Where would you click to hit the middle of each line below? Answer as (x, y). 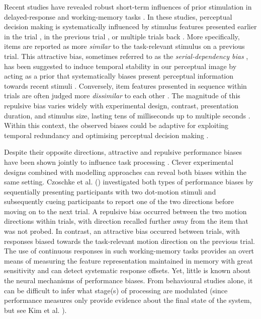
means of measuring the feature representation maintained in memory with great (128, 260)
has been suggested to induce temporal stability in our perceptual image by (120, 66)
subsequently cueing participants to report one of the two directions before (119, 201)
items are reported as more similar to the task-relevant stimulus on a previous (124, 46)
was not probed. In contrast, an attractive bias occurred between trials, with (122, 231)
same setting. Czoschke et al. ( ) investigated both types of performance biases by (129, 182)
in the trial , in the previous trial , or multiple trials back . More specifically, (122, 36)
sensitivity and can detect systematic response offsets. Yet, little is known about (127, 270)
